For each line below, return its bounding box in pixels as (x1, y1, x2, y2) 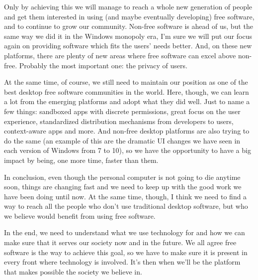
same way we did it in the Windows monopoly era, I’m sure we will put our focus (4, 30, 252, 41)
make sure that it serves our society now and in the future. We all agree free (4, 237, 237, 248)
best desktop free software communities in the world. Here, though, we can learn (4, 86, 249, 97)
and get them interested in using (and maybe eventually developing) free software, (4, 11, 255, 21)
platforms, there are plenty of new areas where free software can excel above (4, 50, 236, 60)
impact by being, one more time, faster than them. (4, 154, 159, 165)
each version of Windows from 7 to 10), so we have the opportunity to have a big (4, 145, 251, 155)
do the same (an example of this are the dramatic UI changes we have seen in (4, 135, 241, 145)
